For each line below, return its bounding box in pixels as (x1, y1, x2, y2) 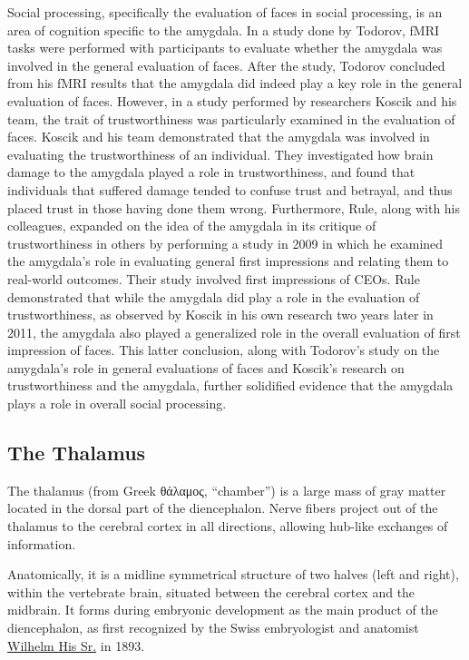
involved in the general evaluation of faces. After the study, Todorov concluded (7, 55, 445, 74)
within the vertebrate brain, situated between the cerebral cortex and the (7, 582, 415, 601)
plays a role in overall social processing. (7, 394, 227, 413)
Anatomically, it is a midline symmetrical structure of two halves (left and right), (7, 565, 459, 584)
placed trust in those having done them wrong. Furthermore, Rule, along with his (7, 198, 461, 217)
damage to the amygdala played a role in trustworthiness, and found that (7, 163, 415, 182)
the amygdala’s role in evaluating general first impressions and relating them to (7, 251, 449, 271)
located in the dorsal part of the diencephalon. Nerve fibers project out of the (7, 498, 438, 517)
